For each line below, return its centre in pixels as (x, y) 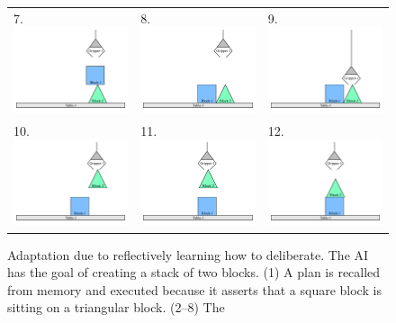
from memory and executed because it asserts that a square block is (194, 289)
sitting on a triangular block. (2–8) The (116, 307)
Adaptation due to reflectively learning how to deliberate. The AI (188, 254)
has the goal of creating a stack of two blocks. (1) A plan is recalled (194, 272)
